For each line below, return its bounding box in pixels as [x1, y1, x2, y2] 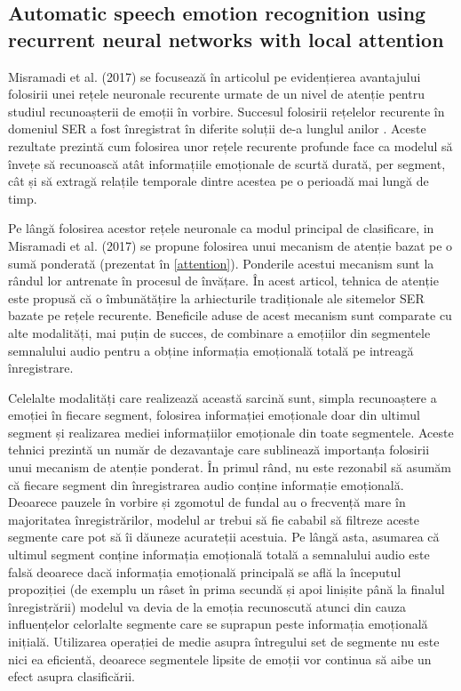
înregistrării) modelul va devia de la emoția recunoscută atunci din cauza [8, 597, 406, 615]
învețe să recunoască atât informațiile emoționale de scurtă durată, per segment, [8, 154, 446, 173]
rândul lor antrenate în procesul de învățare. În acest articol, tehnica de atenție [8, 271, 439, 290]
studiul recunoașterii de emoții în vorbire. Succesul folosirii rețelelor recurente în [8, 101, 445, 120]
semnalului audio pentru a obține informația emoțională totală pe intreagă [8, 341, 414, 359]
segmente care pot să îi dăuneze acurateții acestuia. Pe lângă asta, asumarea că [8, 527, 440, 546]
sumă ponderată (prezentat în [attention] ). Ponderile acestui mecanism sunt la [8, 253, 434, 272]
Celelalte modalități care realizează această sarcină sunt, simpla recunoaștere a [8, 388, 437, 406]
